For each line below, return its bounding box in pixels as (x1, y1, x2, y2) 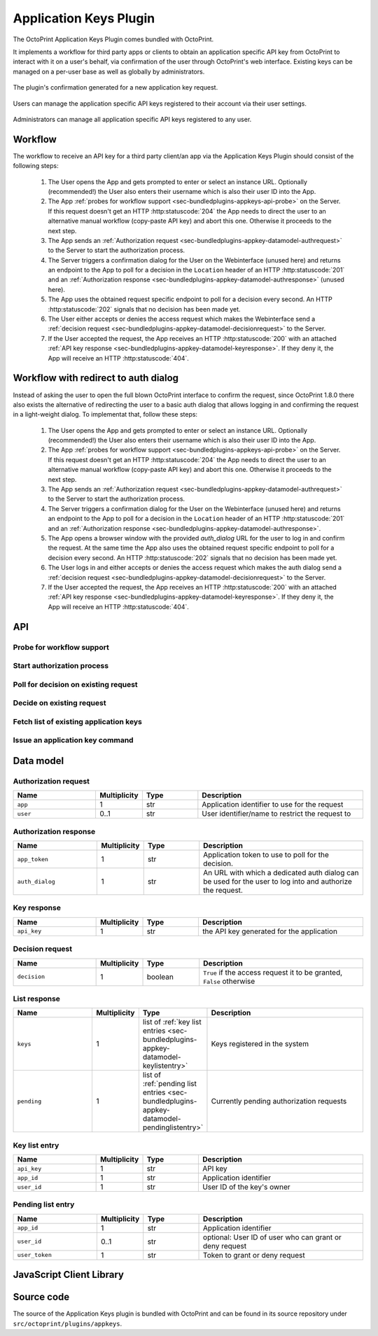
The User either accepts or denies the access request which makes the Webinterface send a (48, 315, 316, 323)
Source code (13, 1291, 70, 1303)
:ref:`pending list (142, 1079, 197, 1089)
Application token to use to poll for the (203, 850, 329, 860)
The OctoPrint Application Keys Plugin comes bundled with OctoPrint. (13, 35, 214, 43)
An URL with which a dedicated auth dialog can (203, 868, 359, 878)
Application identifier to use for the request (202, 800, 344, 809)
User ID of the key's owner (202, 1182, 290, 1192)
